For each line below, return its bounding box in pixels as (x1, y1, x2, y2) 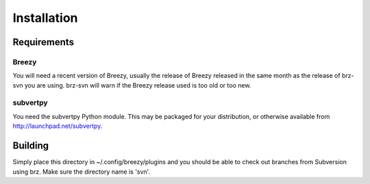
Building (12, 140, 49, 152)
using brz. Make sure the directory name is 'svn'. (12, 168, 151, 176)
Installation (12, 10, 78, 25)
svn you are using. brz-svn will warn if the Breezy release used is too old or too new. (12, 81, 251, 89)
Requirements (12, 36, 75, 48)
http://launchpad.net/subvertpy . (12, 122, 103, 130)
